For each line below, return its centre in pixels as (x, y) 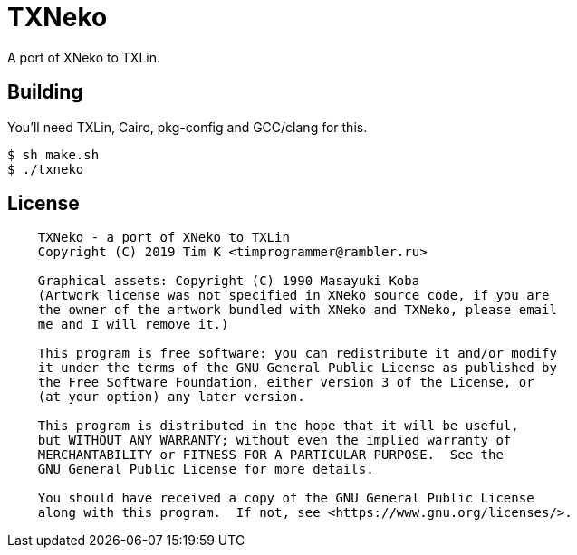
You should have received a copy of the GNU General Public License (286, 498)
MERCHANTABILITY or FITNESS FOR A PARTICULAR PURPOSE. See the (270, 455)
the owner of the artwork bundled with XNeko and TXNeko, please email (297, 310)
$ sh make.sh (53, 154)
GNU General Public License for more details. (206, 469)
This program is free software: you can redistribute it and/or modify (297, 354)
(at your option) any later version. (171, 397)
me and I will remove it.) (133, 325)
